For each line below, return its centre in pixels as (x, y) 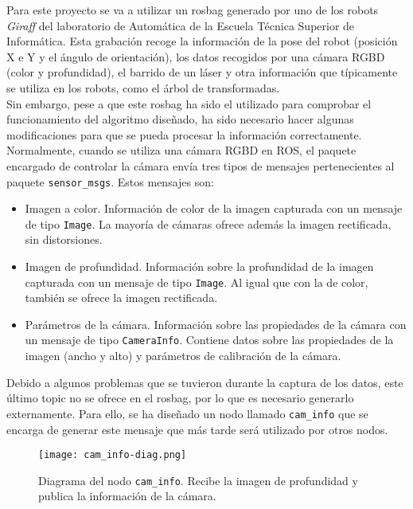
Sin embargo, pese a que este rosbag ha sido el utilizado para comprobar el (189, 103)
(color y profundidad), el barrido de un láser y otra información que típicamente (202, 72)
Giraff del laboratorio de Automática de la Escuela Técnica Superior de (181, 25)
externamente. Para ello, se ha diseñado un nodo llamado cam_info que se (187, 413)
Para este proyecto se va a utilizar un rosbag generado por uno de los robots (193, 10)
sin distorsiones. (64, 239)
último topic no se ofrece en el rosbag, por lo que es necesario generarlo (180, 398)
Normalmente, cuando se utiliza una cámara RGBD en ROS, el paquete (181, 150)
